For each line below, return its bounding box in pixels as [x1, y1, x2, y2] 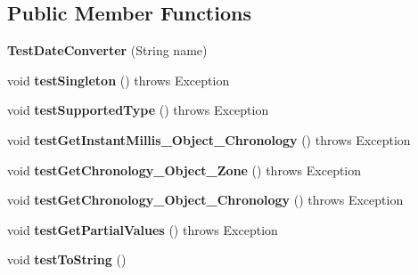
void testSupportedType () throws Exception [7, 101, 269, 119]
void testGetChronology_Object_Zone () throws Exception [7, 160, 362, 179]
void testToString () [7, 250, 127, 269]
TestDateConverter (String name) [7, 41, 208, 60]
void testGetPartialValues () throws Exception [7, 220, 278, 239]
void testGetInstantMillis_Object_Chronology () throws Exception [7, 130, 411, 149]
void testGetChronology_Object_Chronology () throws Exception [7, 190, 404, 209]
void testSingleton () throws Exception [7, 70, 230, 89]
